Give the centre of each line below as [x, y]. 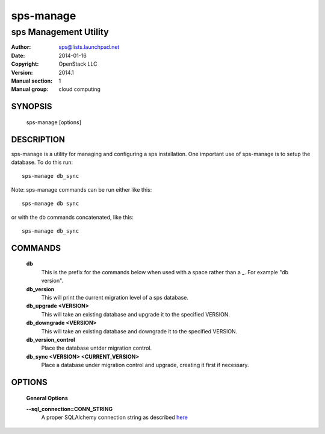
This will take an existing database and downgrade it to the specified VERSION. [139, 331]
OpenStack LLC [78, 64]
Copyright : [25, 64]
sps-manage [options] [54, 122]
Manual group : [30, 89]
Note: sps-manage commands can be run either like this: [82, 189]
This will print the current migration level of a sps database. [115, 297]
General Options [47, 398]
